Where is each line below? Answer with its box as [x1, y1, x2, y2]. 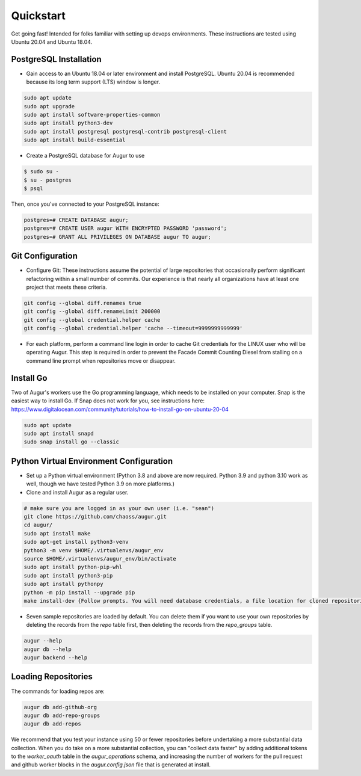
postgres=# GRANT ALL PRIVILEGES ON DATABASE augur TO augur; [23, 233, 211, 240]
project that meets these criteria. [26, 283, 108, 291]
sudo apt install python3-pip [23, 572, 113, 579]
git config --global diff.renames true [23, 300, 141, 306]
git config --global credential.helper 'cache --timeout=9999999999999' [23, 325, 243, 332]
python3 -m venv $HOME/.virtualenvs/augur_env [23, 547, 164, 553]
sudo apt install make [23, 530, 91, 537]
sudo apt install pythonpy [23, 580, 103, 588]
